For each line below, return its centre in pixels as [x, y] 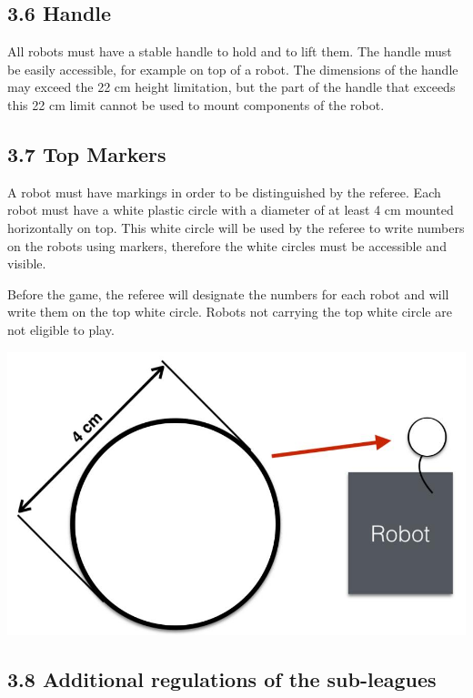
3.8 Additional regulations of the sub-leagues [222, 679]
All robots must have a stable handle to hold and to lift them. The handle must [230, 51]
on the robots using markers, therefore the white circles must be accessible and [227, 245]
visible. [27, 263]
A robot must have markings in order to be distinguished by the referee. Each [224, 192]
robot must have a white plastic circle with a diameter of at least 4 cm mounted [231, 210]
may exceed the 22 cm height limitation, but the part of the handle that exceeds [231, 87]
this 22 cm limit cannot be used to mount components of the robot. [196, 104]
